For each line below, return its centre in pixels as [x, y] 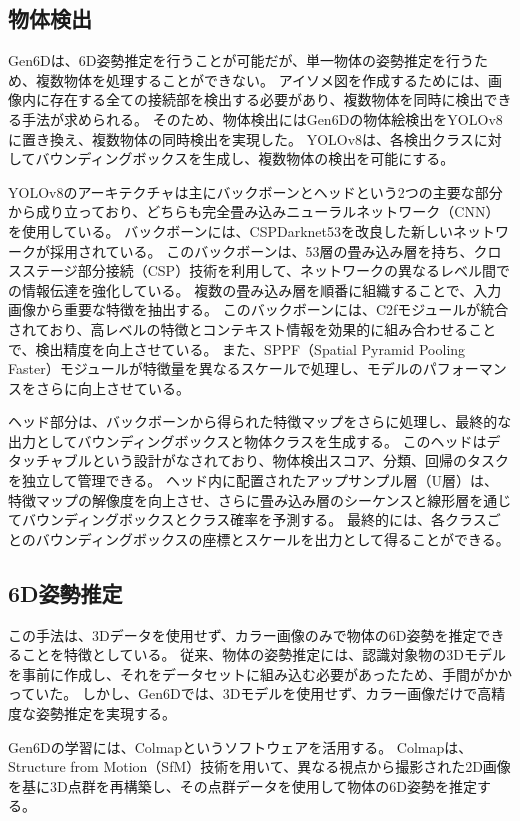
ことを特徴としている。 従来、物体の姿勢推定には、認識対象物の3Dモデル [263, 654]
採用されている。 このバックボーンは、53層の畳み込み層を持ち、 [261, 250]
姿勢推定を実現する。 [105, 713]
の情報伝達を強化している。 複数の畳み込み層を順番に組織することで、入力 [255, 289]
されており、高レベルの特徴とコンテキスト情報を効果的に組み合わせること [252, 328]
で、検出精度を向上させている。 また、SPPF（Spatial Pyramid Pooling [237, 348]
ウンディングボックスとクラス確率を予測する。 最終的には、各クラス [261, 519]
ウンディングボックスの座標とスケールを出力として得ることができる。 [279, 538]
